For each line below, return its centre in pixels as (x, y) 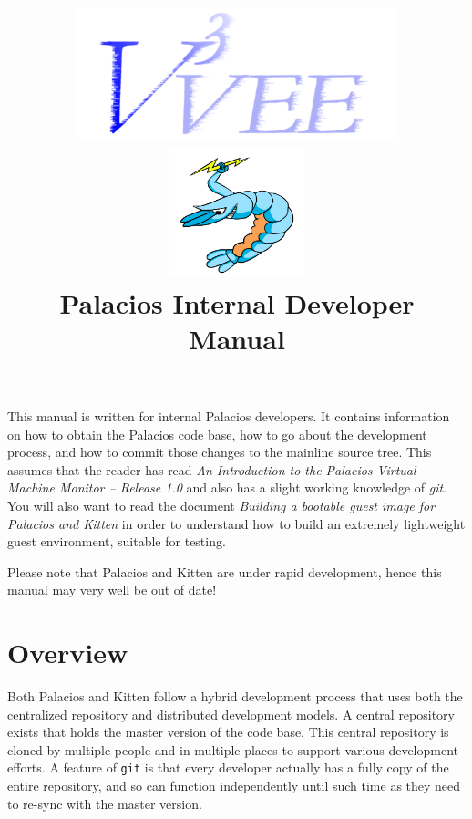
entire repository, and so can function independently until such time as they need (234, 786)
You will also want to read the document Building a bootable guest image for (221, 505)
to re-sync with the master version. (105, 803)
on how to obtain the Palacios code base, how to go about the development (217, 434)
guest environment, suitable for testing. (117, 541)
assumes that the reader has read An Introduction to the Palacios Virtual (212, 469)
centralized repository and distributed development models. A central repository (231, 714)
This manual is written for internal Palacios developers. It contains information (229, 415)
